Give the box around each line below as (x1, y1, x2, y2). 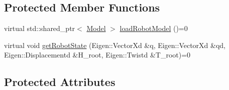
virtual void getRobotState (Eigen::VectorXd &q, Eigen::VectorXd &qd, (4, 39, 226, 50)
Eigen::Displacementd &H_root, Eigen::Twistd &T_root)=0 (4, 49, 191, 60)
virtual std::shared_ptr (4, 23, 75, 33)
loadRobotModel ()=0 (120, 23, 188, 33)
